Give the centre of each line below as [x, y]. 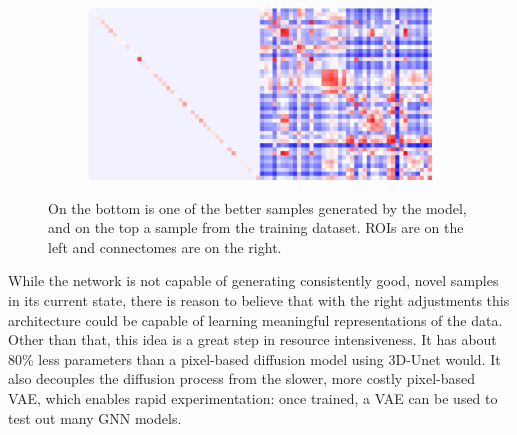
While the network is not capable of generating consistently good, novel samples [253, 280]
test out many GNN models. [95, 417]
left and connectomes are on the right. [165, 246]
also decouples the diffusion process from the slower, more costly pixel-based [241, 378]
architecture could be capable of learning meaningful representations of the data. [255, 319]
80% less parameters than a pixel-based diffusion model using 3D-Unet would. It [254, 358]
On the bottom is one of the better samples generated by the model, [257, 207]
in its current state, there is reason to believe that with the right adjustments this [259, 299]
